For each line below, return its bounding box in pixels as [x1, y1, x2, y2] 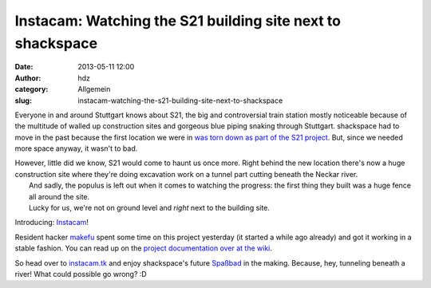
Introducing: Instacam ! [14, 218, 89, 227]
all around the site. [29, 191, 90, 201]
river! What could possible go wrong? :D [14, 269, 147, 278]
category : [14, 85, 49, 94]
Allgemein [77, 85, 111, 94]
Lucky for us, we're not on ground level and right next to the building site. [29, 203, 271, 213]
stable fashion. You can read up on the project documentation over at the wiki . [14, 243, 273, 253]
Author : [14, 73, 42, 83]
